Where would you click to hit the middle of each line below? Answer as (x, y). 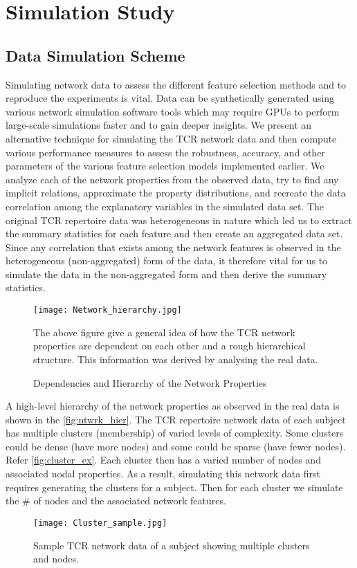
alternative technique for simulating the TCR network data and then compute (171, 138)
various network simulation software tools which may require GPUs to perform (173, 111)
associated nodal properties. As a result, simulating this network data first (163, 474)
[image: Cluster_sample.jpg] (100, 523)
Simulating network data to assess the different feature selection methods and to (176, 84)
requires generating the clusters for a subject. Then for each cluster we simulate (174, 487)
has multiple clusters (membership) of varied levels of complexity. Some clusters (175, 433)
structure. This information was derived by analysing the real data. (176, 359)
